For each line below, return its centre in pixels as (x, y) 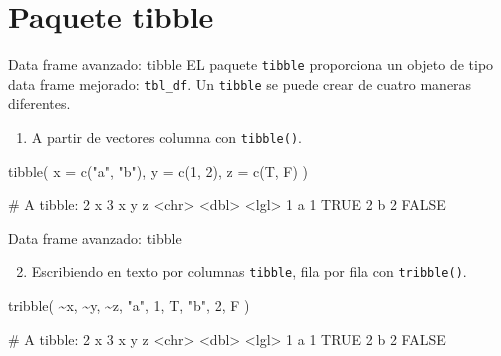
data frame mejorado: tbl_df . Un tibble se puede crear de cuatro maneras (240, 83)
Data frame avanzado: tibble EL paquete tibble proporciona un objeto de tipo (251, 64)
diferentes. (39, 103)
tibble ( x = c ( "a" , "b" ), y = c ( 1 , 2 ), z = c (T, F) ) (158, 170)
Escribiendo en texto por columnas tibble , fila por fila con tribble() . (249, 271)
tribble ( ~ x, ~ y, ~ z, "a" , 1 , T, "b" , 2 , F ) (129, 305)
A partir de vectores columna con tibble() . (166, 137)
